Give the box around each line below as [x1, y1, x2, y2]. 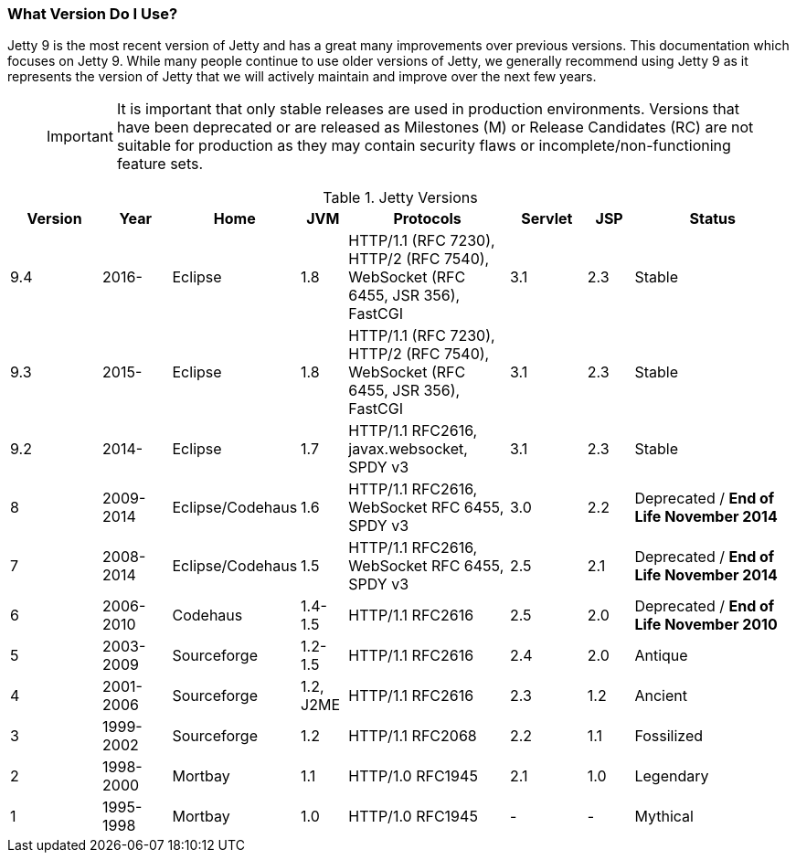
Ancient [634, 686, 687, 706]
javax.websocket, [348, 440, 468, 459]
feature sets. [116, 154, 204, 174]
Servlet [521, 209, 573, 228]
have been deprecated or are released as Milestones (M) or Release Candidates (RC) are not [116, 118, 754, 137]
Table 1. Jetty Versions [323, 188, 478, 207]
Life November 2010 [634, 615, 778, 634]
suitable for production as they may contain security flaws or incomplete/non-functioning [116, 136, 731, 155]
